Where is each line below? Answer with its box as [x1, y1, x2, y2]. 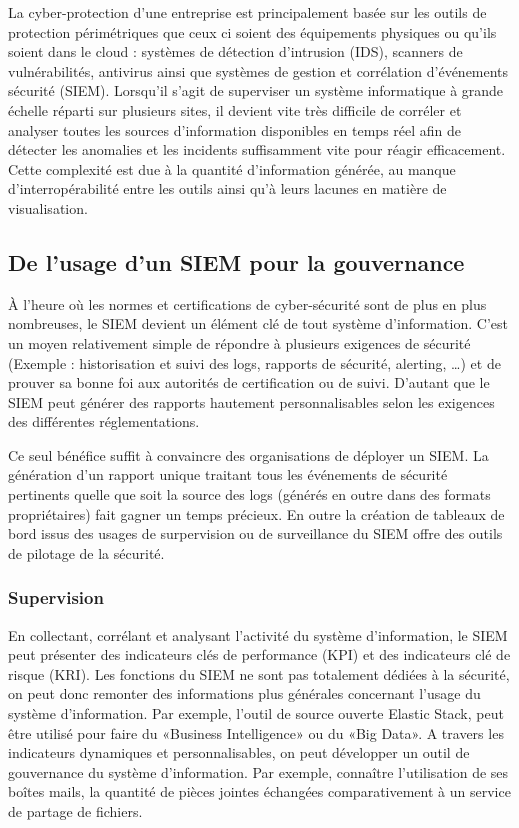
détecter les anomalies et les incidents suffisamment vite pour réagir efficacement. [8, 139, 506, 160]
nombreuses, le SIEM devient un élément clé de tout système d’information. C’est [8, 313, 508, 334]
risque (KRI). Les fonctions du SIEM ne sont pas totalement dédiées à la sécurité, [8, 663, 510, 684]
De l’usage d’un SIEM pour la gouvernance [8, 246, 465, 277]
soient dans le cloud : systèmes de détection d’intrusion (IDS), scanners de [8, 41, 463, 62]
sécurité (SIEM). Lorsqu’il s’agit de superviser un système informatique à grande [8, 80, 504, 101]
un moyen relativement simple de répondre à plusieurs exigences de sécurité [8, 332, 471, 353]
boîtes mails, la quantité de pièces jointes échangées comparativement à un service [8, 781, 511, 802]
